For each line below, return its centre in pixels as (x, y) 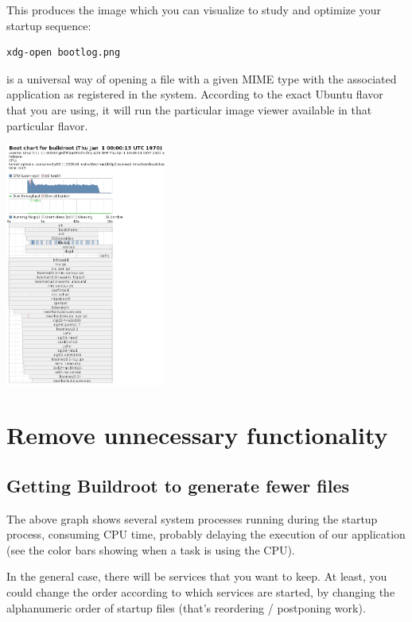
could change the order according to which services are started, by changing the (201, 592)
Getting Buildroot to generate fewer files (178, 485)
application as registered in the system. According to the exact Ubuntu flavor (195, 94)
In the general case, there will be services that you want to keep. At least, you (197, 576)
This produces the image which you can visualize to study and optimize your (194, 10)
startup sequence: (49, 25)
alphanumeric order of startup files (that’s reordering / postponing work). (186, 607)
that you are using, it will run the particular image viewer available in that (189, 109)
